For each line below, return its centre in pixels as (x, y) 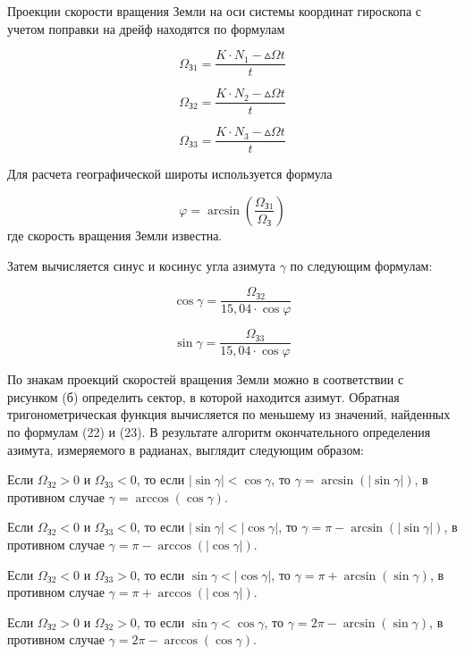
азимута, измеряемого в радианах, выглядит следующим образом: (186, 449)
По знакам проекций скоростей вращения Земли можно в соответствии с (206, 379)
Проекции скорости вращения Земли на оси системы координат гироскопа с (215, 11)
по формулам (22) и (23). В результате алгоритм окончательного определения (219, 432)
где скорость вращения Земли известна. (115, 235)
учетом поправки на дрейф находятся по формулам (146, 28)
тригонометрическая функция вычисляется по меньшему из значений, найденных (229, 414)
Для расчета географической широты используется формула (170, 174)
